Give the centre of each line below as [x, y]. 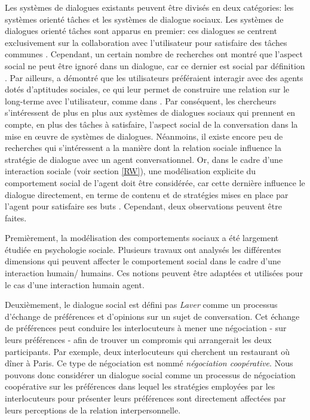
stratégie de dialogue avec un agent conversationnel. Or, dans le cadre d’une [144, 159]
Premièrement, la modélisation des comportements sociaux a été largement [142, 238]
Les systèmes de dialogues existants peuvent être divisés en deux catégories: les [149, 7]
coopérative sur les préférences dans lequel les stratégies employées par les [140, 386]
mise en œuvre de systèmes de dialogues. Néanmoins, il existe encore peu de [144, 136]
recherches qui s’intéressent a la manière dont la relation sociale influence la [143, 148]
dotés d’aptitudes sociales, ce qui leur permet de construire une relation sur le [147, 89]
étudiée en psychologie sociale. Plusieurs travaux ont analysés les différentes [143, 249]
